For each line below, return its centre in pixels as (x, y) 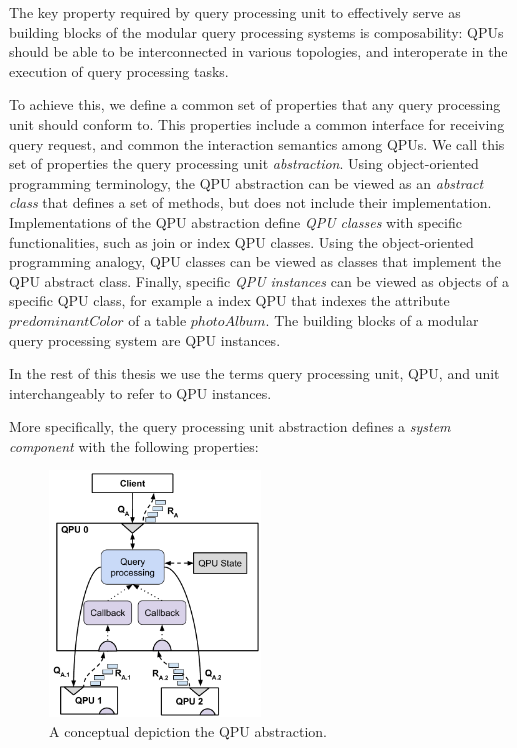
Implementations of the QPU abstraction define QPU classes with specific (235, 221)
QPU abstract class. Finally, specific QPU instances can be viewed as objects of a (259, 280)
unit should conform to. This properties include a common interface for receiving (257, 123)
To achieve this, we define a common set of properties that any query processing (255, 104)
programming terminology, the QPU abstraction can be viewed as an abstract (246, 182)
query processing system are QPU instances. (145, 339)
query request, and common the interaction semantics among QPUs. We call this (257, 143)
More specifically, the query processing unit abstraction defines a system (230, 426)
